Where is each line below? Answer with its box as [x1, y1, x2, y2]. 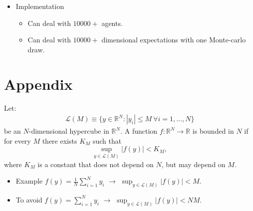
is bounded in [192, 126, 234, 136]
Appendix [4, 73, 73, 94]
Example [15, 176, 43, 186]
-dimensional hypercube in [28, 126, 109, 136]
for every [4, 135, 31, 146]
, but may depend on [161, 159, 226, 169]
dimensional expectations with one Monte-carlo [101, 34, 246, 45]
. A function [120, 126, 158, 136]
